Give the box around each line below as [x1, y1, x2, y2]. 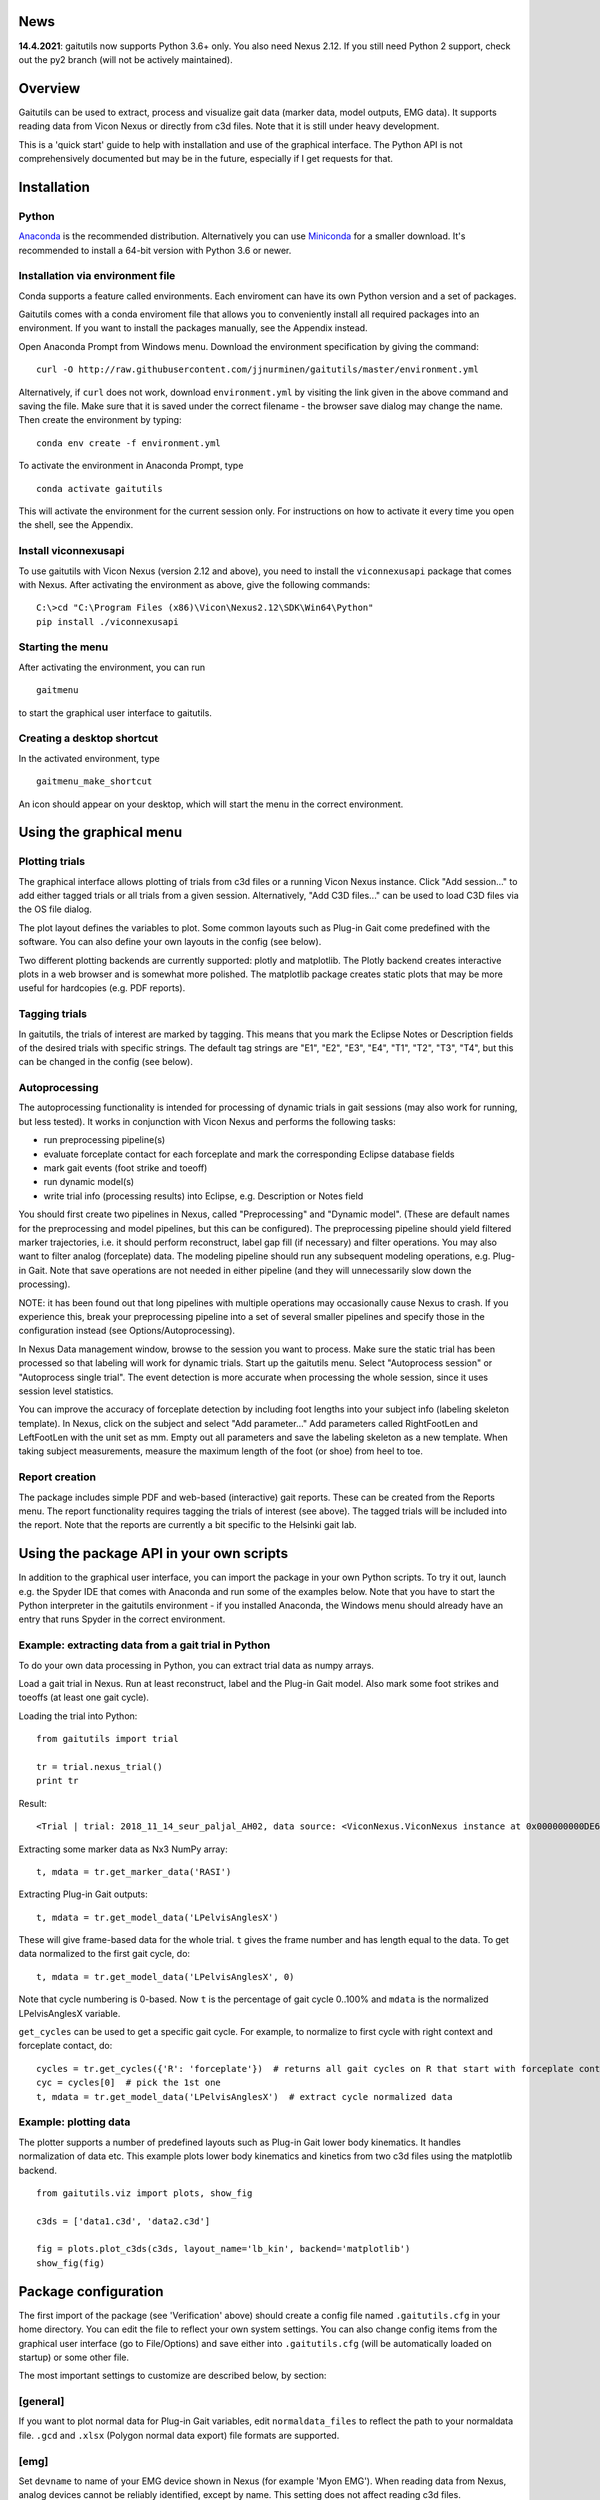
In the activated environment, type [18, 752, 160, 764]
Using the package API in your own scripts [18, 1545, 289, 1562]
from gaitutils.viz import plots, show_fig [36, 2187, 253, 2199]
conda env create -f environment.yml [36, 437, 222, 449]
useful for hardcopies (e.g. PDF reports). [18, 982, 186, 994]
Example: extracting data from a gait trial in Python [18, 1638, 271, 1652]
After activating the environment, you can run [18, 661, 206, 673]
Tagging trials [18, 1007, 87, 1021]
